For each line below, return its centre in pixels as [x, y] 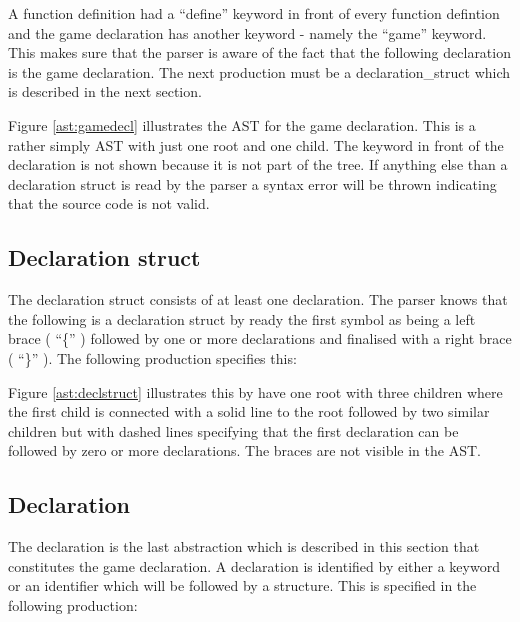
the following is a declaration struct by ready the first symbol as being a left [242, 318]
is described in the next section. [105, 91]
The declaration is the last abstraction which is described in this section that [244, 546]
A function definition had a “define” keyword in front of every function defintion [254, 13]
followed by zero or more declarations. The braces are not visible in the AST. [244, 450]
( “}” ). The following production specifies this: [152, 357]
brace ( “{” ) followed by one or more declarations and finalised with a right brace [260, 338]
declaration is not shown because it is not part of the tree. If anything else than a [258, 164]
